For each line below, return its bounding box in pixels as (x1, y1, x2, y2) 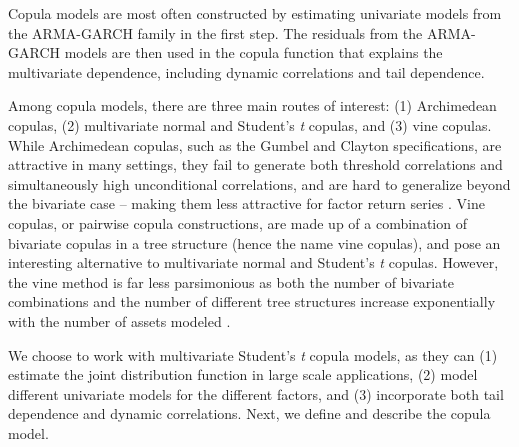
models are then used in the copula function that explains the (64, 42, 443, 63)
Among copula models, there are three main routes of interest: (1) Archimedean (8, 95, 497, 116)
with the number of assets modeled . (8, 310, 231, 331)
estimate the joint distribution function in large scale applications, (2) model (8, 364, 478, 385)
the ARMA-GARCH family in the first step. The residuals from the (8, 22, 423, 43)
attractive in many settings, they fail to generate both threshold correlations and (8, 154, 503, 175)
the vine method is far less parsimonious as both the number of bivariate (8, 271, 454, 292)
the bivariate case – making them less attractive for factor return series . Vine (8, 193, 485, 214)
